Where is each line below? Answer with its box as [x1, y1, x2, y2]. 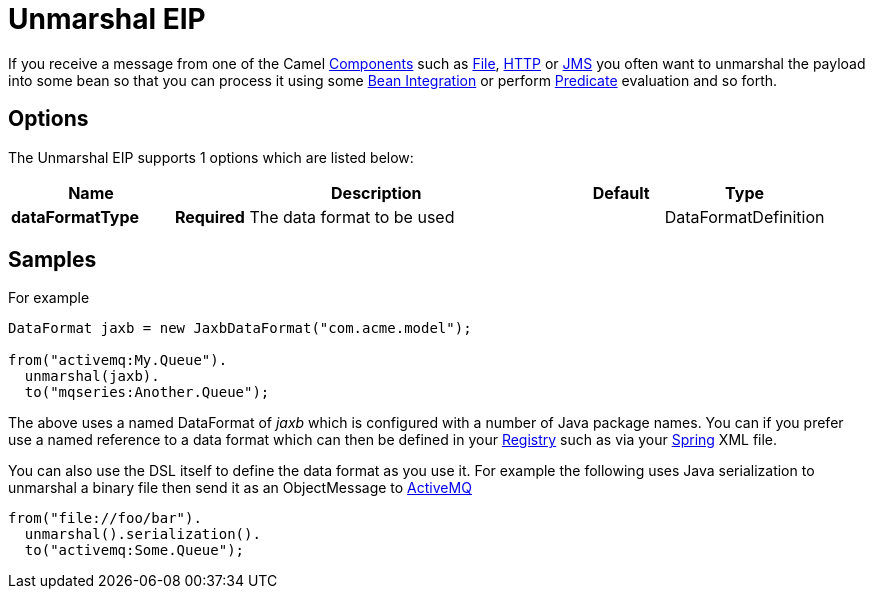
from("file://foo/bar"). [8, 510, 202, 527]
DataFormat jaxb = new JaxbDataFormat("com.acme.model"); [8, 320, 472, 337]
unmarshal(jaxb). [24, 368, 160, 385]
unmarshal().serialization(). [24, 526, 261, 543]
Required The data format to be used [174, 206, 455, 227]
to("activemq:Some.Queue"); [24, 542, 245, 559]
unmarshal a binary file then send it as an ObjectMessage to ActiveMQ [8, 479, 472, 497]
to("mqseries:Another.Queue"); [24, 384, 270, 401]
